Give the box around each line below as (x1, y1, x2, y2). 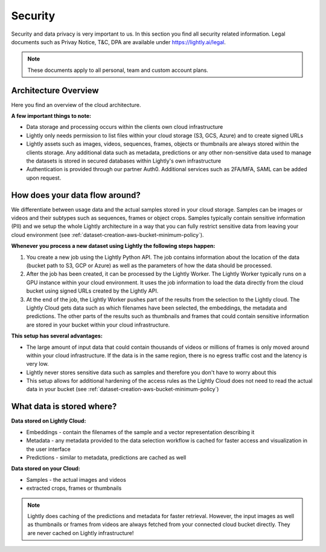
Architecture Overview (11, 85, 99, 96)
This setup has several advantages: (11, 333, 103, 340)
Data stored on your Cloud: (11, 465, 81, 472)
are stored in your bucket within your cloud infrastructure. (26, 321, 170, 328)
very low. (26, 360, 50, 368)
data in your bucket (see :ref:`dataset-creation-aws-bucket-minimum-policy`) (26, 386, 219, 393)
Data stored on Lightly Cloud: (11, 417, 86, 424)
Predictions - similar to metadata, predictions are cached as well (26, 453, 187, 461)
